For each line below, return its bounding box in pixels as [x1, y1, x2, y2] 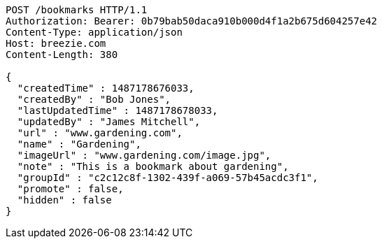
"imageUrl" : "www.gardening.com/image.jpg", [17, 150, 271, 161]
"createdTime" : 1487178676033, [17, 82, 194, 94]
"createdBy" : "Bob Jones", [17, 94, 171, 105]
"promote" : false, [17, 183, 124, 194]
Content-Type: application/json [6, 27, 183, 38]
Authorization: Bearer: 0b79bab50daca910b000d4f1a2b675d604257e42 [6, 15, 378, 27]
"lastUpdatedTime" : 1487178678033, [17, 105, 218, 116]
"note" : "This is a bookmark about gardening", [17, 161, 289, 172]
